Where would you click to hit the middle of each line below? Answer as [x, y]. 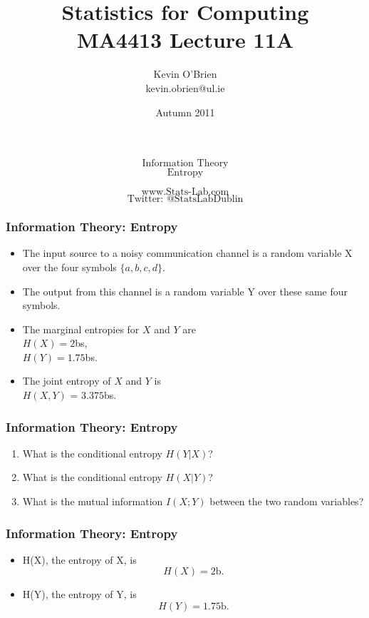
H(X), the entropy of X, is [79, 559]
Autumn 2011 [185, 112]
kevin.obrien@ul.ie [185, 87]
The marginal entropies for [81, 329]
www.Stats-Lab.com [185, 192]
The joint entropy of [67, 381]
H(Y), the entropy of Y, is [79, 594]
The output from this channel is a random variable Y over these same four [185, 291]
